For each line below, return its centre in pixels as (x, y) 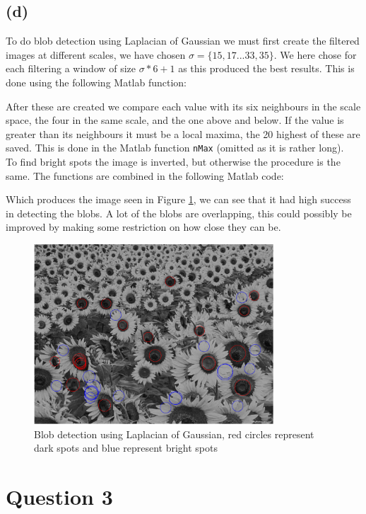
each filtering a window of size (71, 68)
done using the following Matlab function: (96, 82)
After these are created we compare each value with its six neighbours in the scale (183, 106)
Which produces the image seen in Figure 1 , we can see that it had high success (178, 199)
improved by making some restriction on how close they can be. (143, 227)
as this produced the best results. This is (266, 68)
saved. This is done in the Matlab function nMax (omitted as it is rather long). (175, 148)
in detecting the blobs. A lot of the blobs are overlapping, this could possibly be (179, 213)
